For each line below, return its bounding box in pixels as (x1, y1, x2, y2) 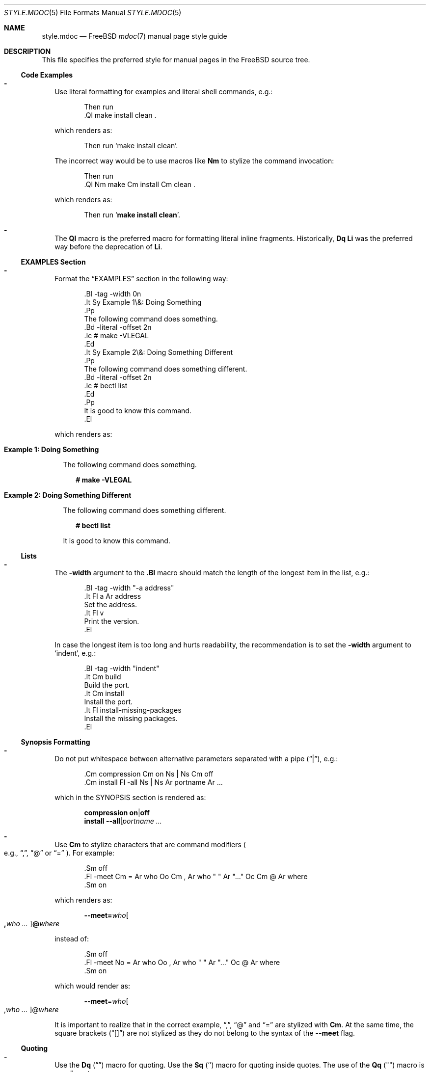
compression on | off (84, 808, 150, 817)
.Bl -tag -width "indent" (84, 664, 160, 672)
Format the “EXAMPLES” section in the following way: (54, 274, 228, 283)
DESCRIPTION (4, 47, 51, 55)
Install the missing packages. (84, 714, 178, 723)
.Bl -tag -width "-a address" (84, 584, 174, 592)
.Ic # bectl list (84, 381, 128, 390)
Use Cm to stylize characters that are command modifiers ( (54, 840, 246, 849)
